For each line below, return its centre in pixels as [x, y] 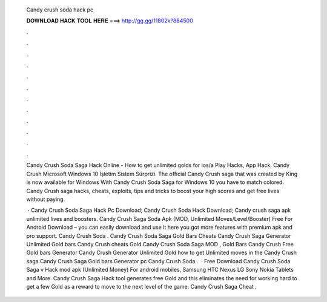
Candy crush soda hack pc [60, 10]
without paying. [46, 199]
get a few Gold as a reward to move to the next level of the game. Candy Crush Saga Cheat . [142, 286]
